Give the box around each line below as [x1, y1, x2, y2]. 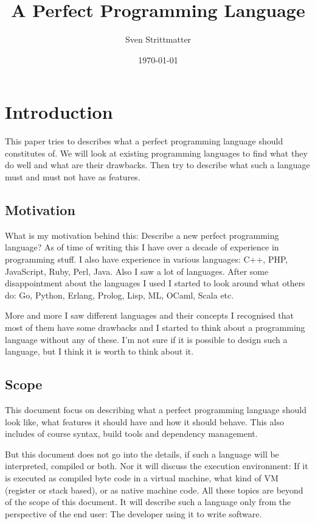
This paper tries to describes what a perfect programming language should [5, 135, 283, 147]
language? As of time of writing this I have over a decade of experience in [5, 241, 279, 253]
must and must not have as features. [5, 171, 140, 183]
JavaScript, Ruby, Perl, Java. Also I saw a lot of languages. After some [5, 264, 269, 277]
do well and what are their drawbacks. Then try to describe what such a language [5, 158, 310, 171]
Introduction [5, 99, 113, 124]
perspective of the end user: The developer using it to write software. [5, 507, 262, 520]
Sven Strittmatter [125, 33, 192, 46]
